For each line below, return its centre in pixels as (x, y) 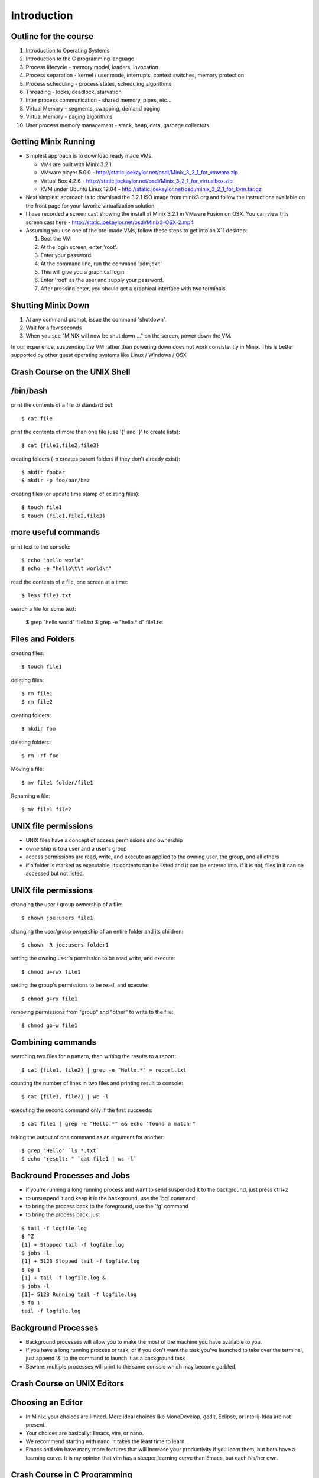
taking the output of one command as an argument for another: (88, 1137)
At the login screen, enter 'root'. (79, 247)
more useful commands (56, 532)
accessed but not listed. (55, 873)
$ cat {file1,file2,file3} (61, 445)
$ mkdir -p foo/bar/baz (56, 481)
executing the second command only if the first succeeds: (82, 1110)
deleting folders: (31, 742)
